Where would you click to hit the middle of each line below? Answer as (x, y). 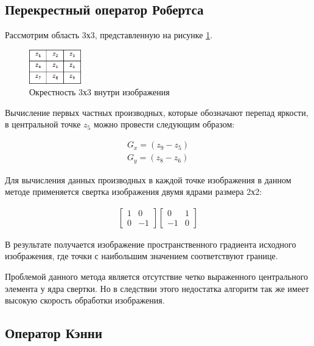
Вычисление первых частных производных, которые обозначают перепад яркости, (157, 112)
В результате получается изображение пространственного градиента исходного (151, 244)
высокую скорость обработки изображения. (85, 300)
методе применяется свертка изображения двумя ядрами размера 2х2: (134, 192)
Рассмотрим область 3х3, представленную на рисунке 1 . (109, 35)
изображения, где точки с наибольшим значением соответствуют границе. (141, 256)
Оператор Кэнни (54, 333)
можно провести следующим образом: (164, 124)
